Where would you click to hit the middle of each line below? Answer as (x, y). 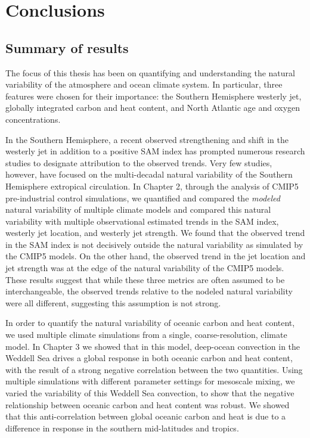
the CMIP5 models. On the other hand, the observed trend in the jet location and (156, 256)
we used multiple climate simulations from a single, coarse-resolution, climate (146, 335)
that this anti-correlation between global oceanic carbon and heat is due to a (146, 416)
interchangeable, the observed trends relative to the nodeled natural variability (149, 291)
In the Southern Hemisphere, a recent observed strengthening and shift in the (147, 139)
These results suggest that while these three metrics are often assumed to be (145, 279)
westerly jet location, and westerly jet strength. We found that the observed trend (155, 233)
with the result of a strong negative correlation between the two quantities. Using (154, 369)
